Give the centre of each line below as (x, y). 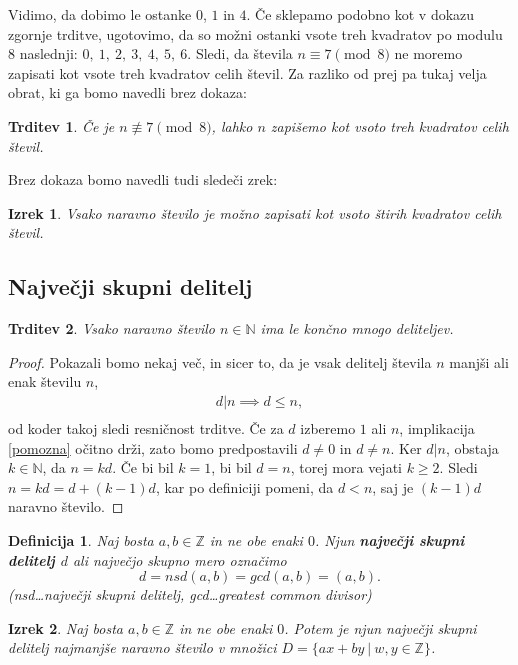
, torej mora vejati (346, 467)
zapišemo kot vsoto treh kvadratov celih (389, 125)
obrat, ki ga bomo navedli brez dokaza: (127, 92)
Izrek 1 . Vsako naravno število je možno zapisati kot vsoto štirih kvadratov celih (255, 212)
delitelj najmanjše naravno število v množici (142, 647)
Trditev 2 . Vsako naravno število (111, 328)
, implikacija (437, 427)
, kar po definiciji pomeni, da (244, 486)
